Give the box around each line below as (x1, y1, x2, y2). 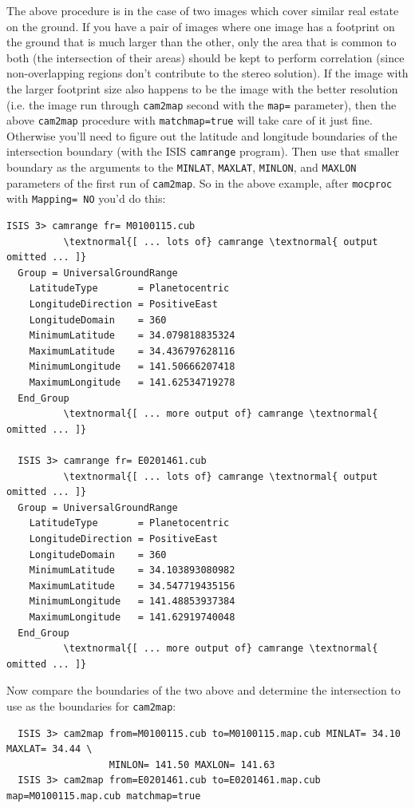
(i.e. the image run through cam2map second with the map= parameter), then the (6, 96, 397, 113)
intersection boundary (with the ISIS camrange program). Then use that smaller (6, 143, 400, 160)
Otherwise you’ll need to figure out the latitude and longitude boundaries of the (6, 127, 397, 144)
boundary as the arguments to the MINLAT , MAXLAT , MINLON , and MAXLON (6, 159, 357, 176)
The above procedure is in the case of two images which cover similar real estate (6, 2, 399, 18)
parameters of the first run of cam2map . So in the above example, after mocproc (6, 174, 393, 191)
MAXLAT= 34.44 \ (6, 743, 93, 755)
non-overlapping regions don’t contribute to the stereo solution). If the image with (6, 65, 409, 81)
